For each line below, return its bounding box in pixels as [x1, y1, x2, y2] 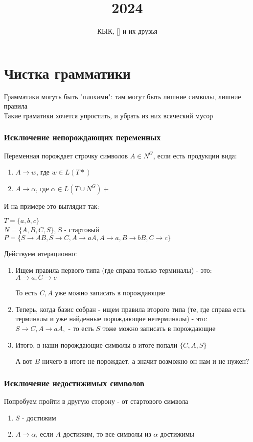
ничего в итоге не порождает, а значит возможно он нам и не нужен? [42, 356, 249, 366]
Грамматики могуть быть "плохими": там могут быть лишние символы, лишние [4, 91, 241, 101]
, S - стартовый [54, 224, 99, 235]
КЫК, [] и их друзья [97, 26, 158, 36]
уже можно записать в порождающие [55, 287, 165, 298]
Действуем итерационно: [4, 248, 77, 259]
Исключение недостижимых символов [4, 376, 144, 389]
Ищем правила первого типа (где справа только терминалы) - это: [15, 265, 212, 275]
